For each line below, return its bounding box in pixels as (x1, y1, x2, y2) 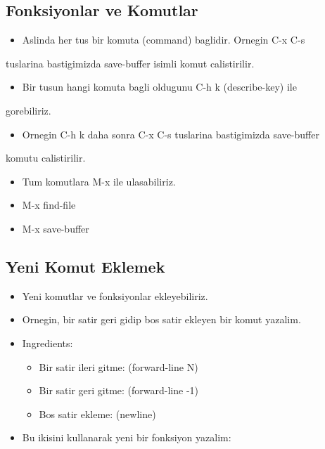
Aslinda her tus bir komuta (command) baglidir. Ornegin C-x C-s (22, 32, 305, 47)
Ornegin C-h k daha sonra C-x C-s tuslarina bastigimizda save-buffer (22, 126, 319, 141)
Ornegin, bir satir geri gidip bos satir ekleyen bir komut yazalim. (22, 312, 301, 327)
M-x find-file (22, 197, 76, 212)
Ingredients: (22, 335, 73, 350)
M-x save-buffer (22, 221, 89, 235)
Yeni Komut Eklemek (6, 255, 165, 277)
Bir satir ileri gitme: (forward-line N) (39, 359, 198, 374)
